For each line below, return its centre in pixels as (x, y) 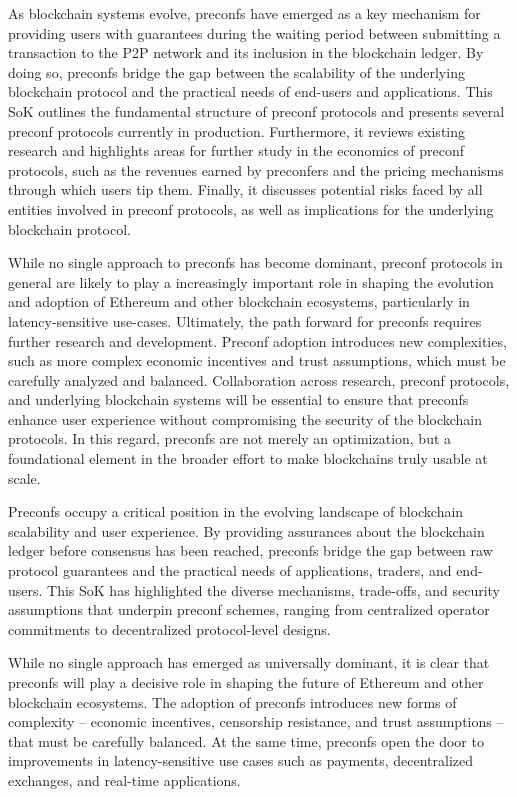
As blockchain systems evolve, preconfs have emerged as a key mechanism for (244, 13)
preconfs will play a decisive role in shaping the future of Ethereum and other (246, 682)
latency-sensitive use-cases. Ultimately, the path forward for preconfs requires (245, 320)
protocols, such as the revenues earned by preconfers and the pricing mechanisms (256, 169)
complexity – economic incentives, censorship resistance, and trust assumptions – (256, 721)
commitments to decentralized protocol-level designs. (169, 628)
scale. (24, 477)
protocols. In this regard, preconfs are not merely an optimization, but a (230, 438)
